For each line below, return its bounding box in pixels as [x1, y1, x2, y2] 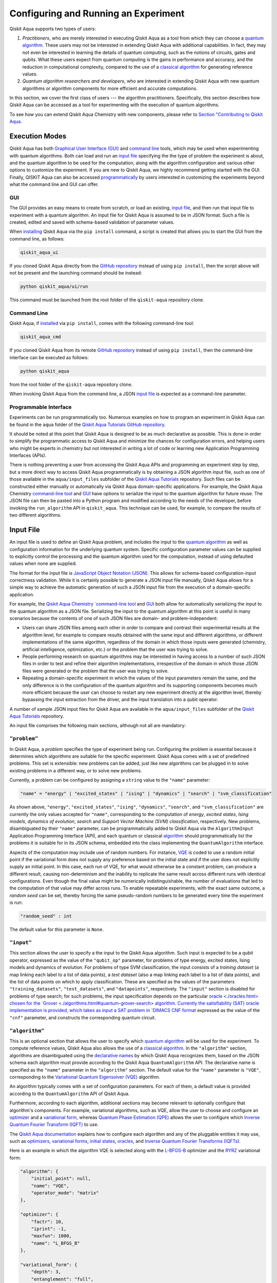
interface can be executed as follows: [9, 354, 89, 360]
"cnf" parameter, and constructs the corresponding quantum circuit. [9, 1014, 156, 1021]
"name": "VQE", [31, 1183, 69, 1189]
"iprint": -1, [31, 1226, 67, 1232]
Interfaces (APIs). [9, 452, 47, 459]
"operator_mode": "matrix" [31, 1190, 100, 1196]
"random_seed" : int [20, 913, 72, 919]
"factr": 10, [31, 1219, 64, 1224]
